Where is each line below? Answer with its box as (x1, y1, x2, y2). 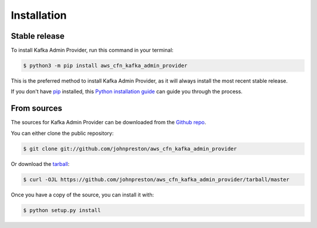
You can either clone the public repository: (11, 130, 114, 137)
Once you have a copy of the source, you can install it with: (11, 191, 154, 198)
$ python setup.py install (23, 207, 101, 213)
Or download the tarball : (11, 160, 70, 167)
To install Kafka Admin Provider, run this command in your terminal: (11, 47, 174, 54)
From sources (11, 103, 63, 114)
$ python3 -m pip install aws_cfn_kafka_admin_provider (23, 62, 188, 69)
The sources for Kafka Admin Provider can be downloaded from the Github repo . (11, 119, 207, 126)
